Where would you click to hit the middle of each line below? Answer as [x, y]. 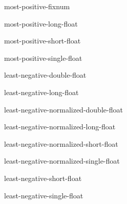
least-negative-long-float [41, 92]
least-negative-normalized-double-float [63, 109]
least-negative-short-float [43, 178]
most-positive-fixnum [37, 6]
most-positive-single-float [43, 58]
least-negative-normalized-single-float [62, 161]
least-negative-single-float [44, 195]
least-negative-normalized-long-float [60, 127]
